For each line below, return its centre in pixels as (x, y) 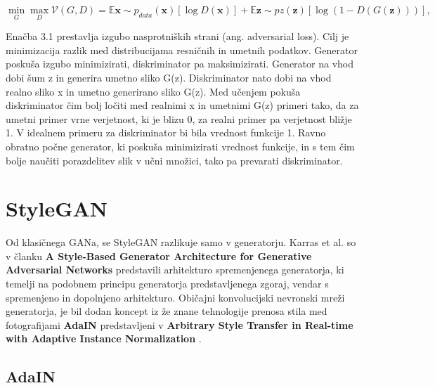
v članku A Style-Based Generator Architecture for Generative (159, 256)
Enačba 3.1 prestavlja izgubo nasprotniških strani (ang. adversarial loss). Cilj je (177, 36)
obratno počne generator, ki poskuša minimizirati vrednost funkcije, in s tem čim (180, 146)
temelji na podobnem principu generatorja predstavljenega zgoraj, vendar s (167, 284)
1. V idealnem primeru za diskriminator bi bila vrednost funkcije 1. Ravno (166, 132)
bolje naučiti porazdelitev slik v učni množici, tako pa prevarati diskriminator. (174, 160)
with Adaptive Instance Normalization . (104, 338)
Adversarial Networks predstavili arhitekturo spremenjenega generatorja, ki (175, 270)
